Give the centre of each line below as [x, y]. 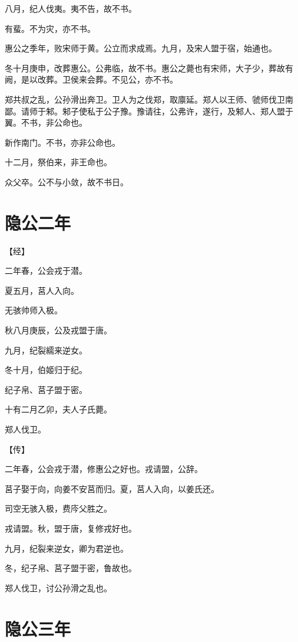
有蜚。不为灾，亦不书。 [50, 28]
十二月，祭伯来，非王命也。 [58, 162]
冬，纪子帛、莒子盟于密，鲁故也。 [71, 568]
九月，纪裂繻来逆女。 [46, 350]
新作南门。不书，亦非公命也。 [62, 142]
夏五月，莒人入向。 [42, 290]
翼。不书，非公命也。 [46, 122]
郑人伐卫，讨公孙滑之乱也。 [58, 587]
